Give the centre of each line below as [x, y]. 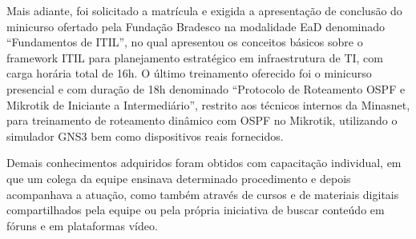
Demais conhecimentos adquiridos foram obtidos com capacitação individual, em [204, 163]
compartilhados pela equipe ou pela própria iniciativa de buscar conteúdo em [196, 210]
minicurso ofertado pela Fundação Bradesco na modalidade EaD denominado [196, 26]
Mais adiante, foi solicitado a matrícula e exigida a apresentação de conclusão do [204, 10]
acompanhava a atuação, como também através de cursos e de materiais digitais [203, 194]
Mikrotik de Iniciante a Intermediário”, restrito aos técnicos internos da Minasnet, [208, 104]
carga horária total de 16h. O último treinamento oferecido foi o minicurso [189, 73]
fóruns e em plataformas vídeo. [82, 225]
